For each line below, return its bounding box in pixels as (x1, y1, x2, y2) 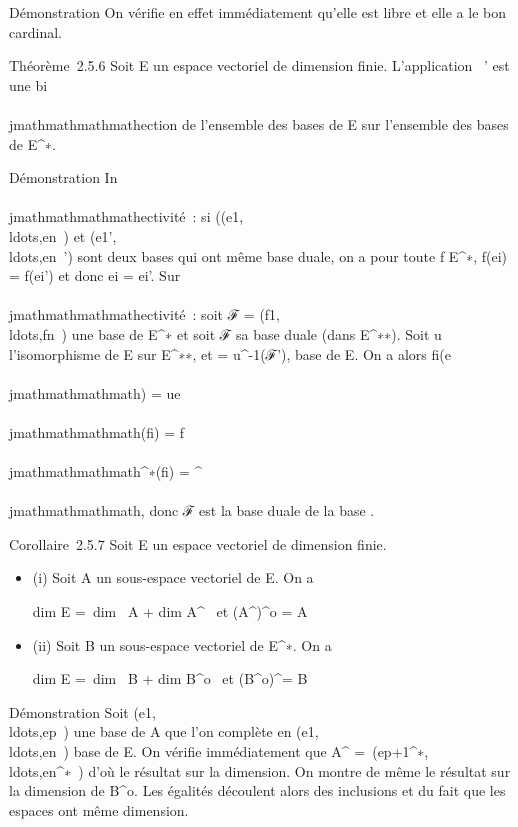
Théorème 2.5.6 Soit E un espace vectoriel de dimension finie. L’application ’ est (9, 55, 510, 76)
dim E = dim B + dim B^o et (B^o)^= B (32, 668, 308, 689)
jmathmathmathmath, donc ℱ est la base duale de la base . (9, 500, 375, 521)
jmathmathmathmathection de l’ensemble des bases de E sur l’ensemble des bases (9, 113, 509, 134)
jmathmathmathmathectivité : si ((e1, (9, 206, 244, 227)
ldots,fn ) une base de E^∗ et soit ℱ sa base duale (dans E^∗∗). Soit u (9, 323, 442, 344)
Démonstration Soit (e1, (9, 701, 156, 722)
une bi (9, 74, 48, 95)
